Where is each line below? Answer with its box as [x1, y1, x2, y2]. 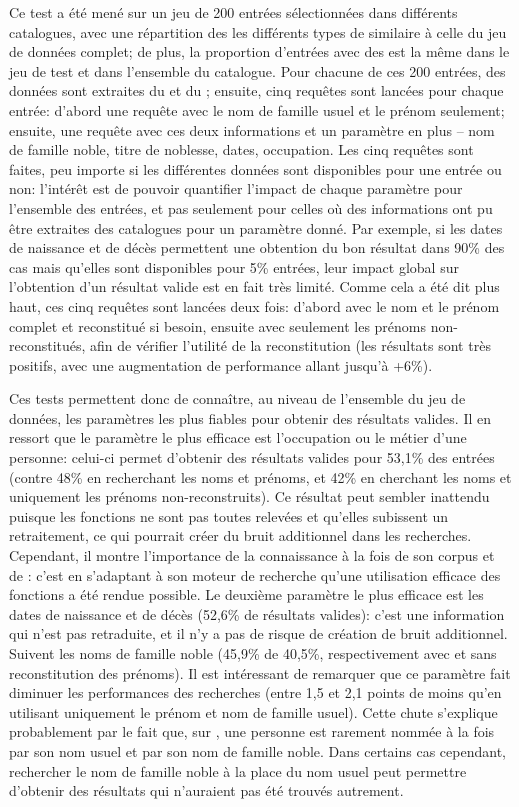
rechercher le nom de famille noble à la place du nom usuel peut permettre [9, 760, 467, 781]
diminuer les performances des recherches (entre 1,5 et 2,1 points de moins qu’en [9, 682, 502, 703]
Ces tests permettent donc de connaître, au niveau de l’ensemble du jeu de [9, 388, 466, 409]
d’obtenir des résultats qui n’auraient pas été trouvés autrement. [9, 780, 404, 801]
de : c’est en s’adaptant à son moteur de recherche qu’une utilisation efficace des [9, 564, 501, 585]
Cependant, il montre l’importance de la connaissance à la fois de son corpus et [9, 545, 495, 566]
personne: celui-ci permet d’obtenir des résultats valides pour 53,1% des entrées [9, 447, 495, 468]
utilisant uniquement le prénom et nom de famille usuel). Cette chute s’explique [9, 701, 498, 722]
